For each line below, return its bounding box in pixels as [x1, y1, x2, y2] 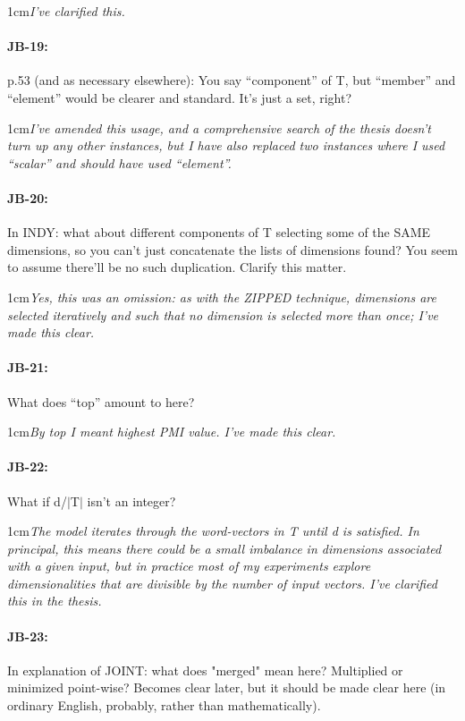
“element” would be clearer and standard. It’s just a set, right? [7, 88, 352, 106]
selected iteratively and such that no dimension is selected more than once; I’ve [7, 305, 439, 324]
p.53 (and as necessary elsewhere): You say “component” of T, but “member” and [7, 71, 456, 89]
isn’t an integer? [87, 491, 176, 510]
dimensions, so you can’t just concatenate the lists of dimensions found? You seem [7, 240, 458, 259]
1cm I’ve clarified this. [7, 2, 125, 20]
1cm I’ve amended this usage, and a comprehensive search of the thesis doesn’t [7, 118, 431, 137]
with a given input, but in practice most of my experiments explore [7, 556, 371, 575]
